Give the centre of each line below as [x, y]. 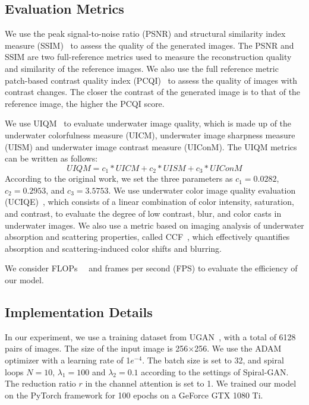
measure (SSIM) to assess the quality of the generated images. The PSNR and [149, 45]
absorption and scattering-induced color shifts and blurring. [113, 248]
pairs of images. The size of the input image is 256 [97, 348]
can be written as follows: [51, 158]
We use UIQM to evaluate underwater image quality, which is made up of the [148, 123]
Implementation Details [79, 311]
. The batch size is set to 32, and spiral [213, 360]
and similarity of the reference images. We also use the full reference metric [142, 68]
